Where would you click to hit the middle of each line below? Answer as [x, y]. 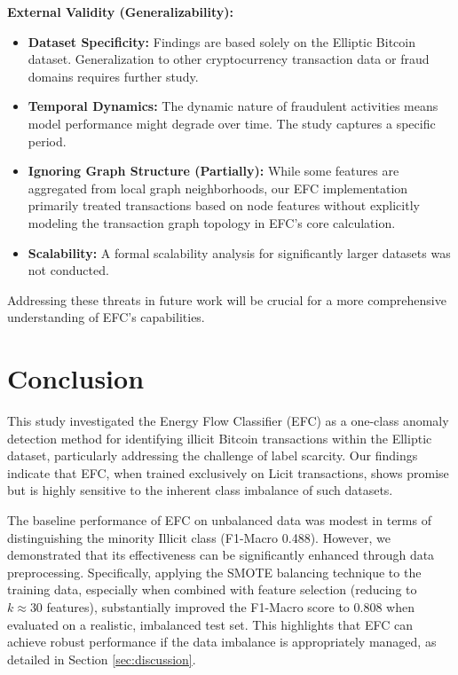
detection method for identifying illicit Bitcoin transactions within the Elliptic [220, 438]
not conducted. [68, 270]
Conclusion [76, 378]
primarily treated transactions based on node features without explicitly [224, 205]
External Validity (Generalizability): [120, 12]
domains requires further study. [113, 76]
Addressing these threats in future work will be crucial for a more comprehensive [227, 299]
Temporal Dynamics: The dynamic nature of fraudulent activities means [233, 106]
